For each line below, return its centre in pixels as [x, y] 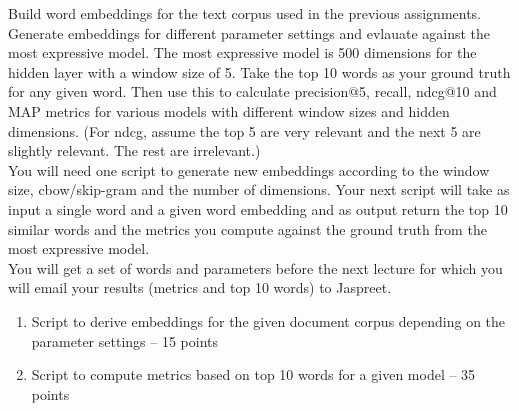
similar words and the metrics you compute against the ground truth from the [247, 228]
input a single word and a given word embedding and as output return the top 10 [258, 208]
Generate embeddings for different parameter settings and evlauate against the [249, 32]
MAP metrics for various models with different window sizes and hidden [229, 110]
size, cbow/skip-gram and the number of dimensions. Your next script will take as [259, 189]
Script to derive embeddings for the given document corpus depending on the [268, 320]
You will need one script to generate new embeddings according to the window [249, 169]
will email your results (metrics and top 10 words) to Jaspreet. [200, 287]
